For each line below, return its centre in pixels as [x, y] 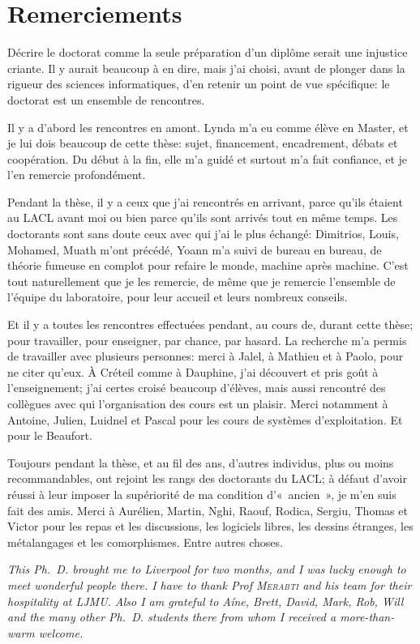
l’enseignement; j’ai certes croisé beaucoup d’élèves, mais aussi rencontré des [197, 388]
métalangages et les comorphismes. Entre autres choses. [145, 542]
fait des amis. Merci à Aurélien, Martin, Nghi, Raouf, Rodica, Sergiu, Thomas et [208, 510]
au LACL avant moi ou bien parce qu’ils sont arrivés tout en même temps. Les [203, 218]
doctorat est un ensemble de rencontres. [106, 99]
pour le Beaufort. [50, 435]
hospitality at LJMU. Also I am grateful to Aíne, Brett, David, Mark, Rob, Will [206, 601]
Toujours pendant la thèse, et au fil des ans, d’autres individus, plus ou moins [201, 462]
